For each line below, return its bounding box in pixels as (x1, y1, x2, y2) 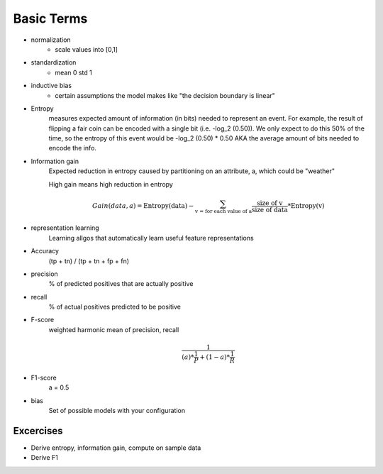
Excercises (13, 424, 63, 436)
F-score (30, 316, 55, 324)
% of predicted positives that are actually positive (48, 280, 194, 288)
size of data (251, 206, 289, 214)
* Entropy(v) (287, 202, 325, 210)
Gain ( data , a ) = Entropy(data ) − (92, 202, 194, 210)
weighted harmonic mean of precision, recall (48, 325, 179, 334)
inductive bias (30, 82, 72, 90)
